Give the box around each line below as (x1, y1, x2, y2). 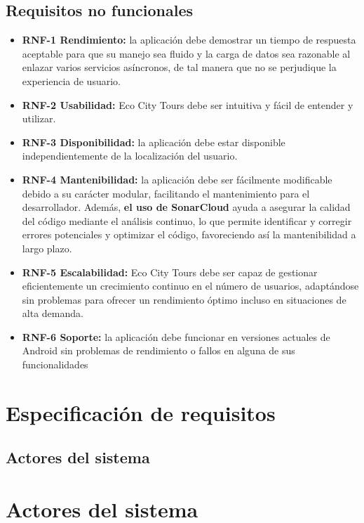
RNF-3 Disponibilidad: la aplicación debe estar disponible (22, 134, 285, 149)
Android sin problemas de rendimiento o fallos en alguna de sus (22, 343, 295, 358)
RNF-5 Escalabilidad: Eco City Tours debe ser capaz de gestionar (22, 264, 318, 279)
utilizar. (22, 111, 56, 126)
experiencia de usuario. (22, 73, 121, 88)
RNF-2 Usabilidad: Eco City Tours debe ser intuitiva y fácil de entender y (22, 97, 353, 112)
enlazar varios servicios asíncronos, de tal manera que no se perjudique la (22, 60, 337, 75)
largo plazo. (22, 240, 72, 255)
